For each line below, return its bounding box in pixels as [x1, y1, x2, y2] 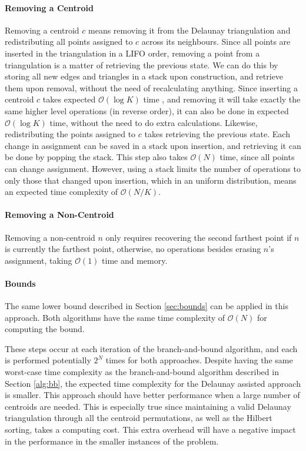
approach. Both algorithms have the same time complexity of [5, 311, 225, 323]
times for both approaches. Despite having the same [105, 354, 293, 366]
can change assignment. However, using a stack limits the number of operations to [5, 162, 301, 174]
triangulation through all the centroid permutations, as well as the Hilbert [5, 412, 272, 424]
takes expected [42, 93, 96, 105]
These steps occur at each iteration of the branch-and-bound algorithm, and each [5, 342, 298, 354]
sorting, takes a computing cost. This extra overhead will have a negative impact [5, 423, 296, 436]
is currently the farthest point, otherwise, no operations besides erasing [5, 243, 261, 255]
